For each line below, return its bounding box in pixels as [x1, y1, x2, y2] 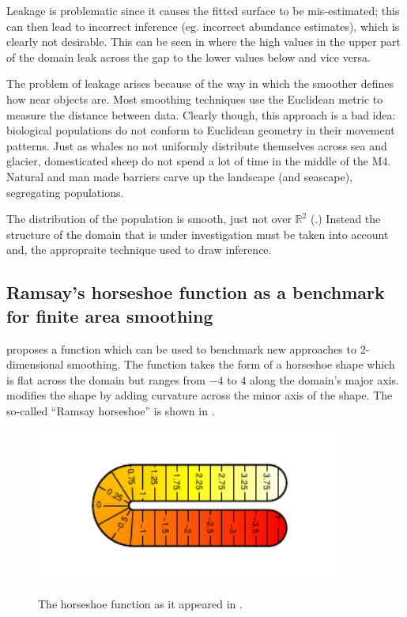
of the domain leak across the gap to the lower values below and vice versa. [6, 48, 371, 65]
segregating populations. [6, 184, 124, 200]
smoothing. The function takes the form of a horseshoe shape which [67, 356, 395, 373]
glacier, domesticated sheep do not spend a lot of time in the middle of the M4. [6, 153, 391, 169]
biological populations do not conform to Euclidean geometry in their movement [6, 122, 395, 138]
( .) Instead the [310, 210, 381, 227]
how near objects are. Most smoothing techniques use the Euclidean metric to [6, 90, 383, 107]
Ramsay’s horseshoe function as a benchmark [6, 280, 385, 305]
